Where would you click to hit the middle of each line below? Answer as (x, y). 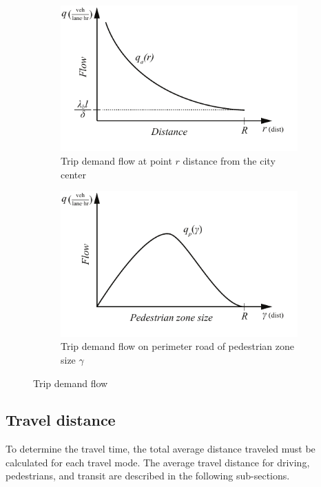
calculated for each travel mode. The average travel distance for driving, (158, 462)
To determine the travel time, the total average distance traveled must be (160, 449)
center (73, 174)
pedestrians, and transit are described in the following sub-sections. (148, 476)
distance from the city (229, 161)
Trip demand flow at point (116, 161)
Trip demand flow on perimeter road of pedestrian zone (178, 346)
